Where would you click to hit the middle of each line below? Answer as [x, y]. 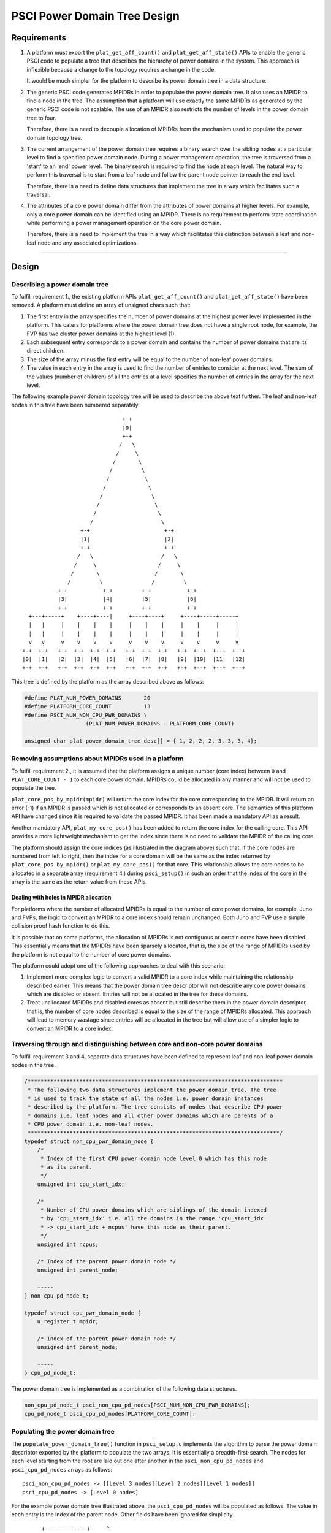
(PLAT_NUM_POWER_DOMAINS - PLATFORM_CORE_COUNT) [160, 723]
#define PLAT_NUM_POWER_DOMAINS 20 [87, 698]
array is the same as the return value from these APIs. [79, 882]
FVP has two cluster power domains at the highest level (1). [101, 334]
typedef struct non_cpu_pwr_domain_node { [89, 1141]
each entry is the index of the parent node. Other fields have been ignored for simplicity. [123, 1515]
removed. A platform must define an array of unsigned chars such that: [101, 305]
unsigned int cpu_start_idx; [81, 1184]
